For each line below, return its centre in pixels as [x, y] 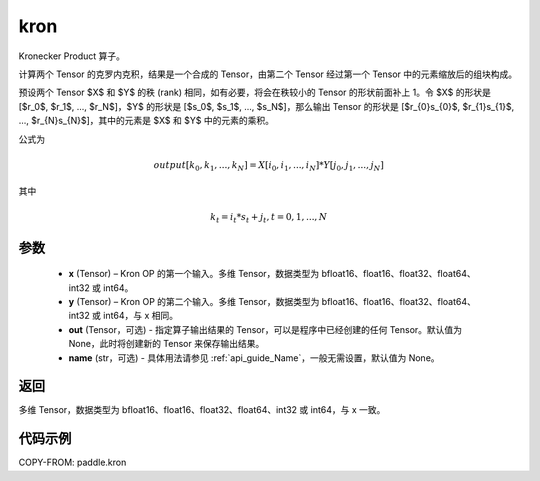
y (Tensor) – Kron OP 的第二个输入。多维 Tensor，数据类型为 [194, 301]
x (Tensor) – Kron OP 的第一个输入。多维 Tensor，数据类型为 [194, 274]
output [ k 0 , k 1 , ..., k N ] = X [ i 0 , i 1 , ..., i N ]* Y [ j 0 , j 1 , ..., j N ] [268, 166]
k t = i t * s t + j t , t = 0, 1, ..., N [269, 218]
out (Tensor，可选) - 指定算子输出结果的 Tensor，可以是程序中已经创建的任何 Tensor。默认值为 [265, 329]
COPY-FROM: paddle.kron [72, 462]
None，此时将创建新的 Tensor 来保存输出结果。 [166, 344]
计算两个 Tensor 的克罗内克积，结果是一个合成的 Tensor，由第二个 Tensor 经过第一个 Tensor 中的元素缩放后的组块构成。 [268, 74]
